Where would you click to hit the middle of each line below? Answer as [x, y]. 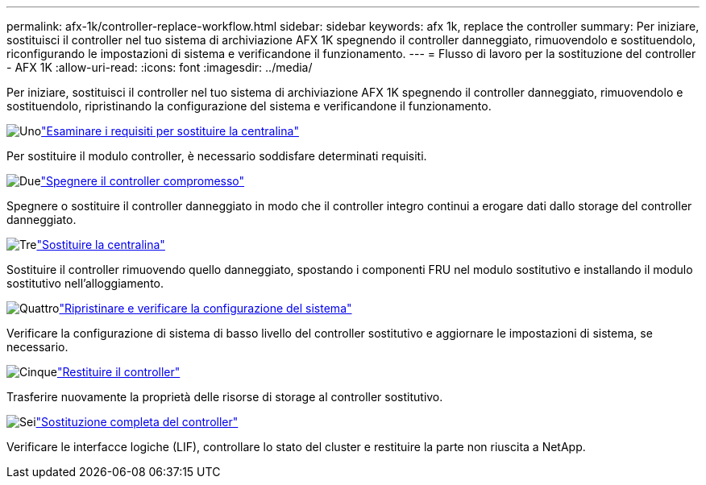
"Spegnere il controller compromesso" [143, 181]
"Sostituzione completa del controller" [137, 422]
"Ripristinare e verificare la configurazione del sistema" [206, 308]
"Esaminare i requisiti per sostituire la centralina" [170, 131]
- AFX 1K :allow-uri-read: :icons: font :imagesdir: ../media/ [160, 67]
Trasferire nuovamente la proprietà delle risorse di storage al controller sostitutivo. [225, 397]
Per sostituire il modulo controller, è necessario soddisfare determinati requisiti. [217, 156]
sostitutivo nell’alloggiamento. [85, 283]
